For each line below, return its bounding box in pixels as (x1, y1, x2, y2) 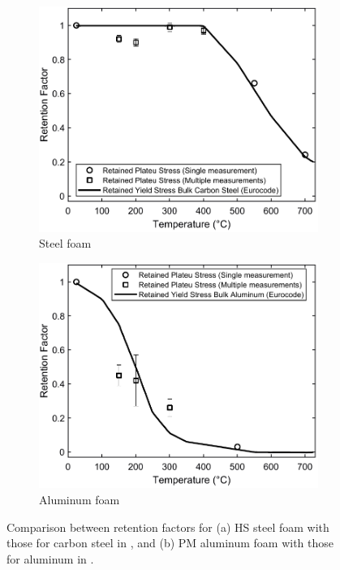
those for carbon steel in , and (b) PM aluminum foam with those (6, 534, 334, 551)
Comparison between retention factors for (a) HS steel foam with (6, 518, 329, 535)
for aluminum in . (6, 550, 94, 567)
